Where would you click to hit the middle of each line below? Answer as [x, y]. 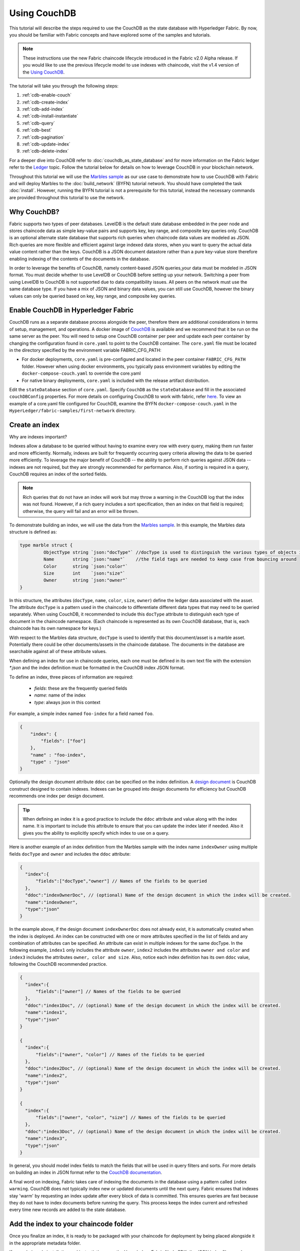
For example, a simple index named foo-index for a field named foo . [81, 714]
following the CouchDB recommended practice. [58, 964]
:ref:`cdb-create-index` [45, 102]
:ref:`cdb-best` [37, 130]
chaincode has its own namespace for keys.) [55, 629]
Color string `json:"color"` [86, 566]
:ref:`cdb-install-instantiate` [50, 116]
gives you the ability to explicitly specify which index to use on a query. [96, 833]
